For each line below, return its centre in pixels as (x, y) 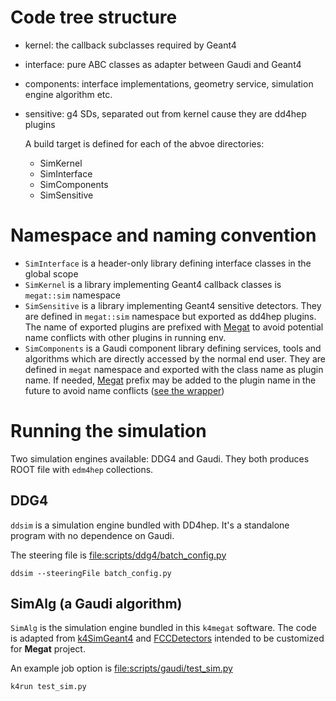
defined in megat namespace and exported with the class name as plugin (174, 369)
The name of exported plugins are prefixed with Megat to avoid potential (174, 327)
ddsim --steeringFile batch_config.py (91, 573)
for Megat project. (48, 649)
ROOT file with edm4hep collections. (82, 469)
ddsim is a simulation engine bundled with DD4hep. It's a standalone (150, 525)
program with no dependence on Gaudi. (92, 535)
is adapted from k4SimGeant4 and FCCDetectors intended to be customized (167, 638)
